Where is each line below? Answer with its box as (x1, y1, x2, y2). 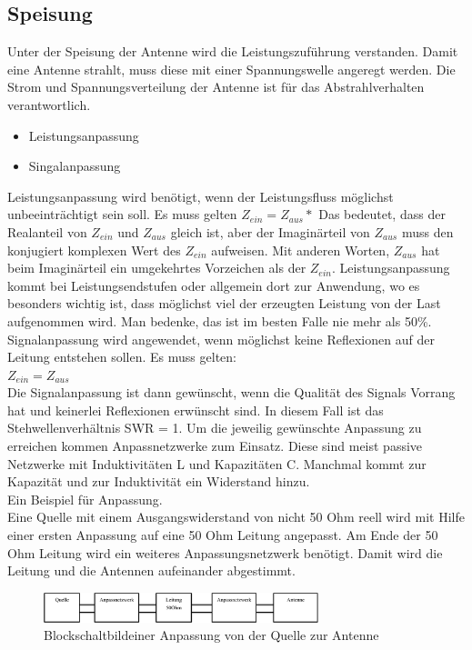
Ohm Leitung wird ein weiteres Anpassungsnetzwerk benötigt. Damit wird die (7, 543, 443, 562)
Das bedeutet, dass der (318, 205, 446, 224)
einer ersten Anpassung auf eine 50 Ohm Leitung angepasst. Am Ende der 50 (7, 525, 438, 545)
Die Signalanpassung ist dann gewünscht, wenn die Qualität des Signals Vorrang (7, 383, 456, 402)
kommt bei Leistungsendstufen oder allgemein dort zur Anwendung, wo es (7, 275, 420, 295)
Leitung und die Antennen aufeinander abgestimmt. (7, 561, 296, 580)
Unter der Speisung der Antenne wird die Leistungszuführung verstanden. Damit (7, 42, 458, 61)
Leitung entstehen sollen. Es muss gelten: (7, 347, 236, 366)
